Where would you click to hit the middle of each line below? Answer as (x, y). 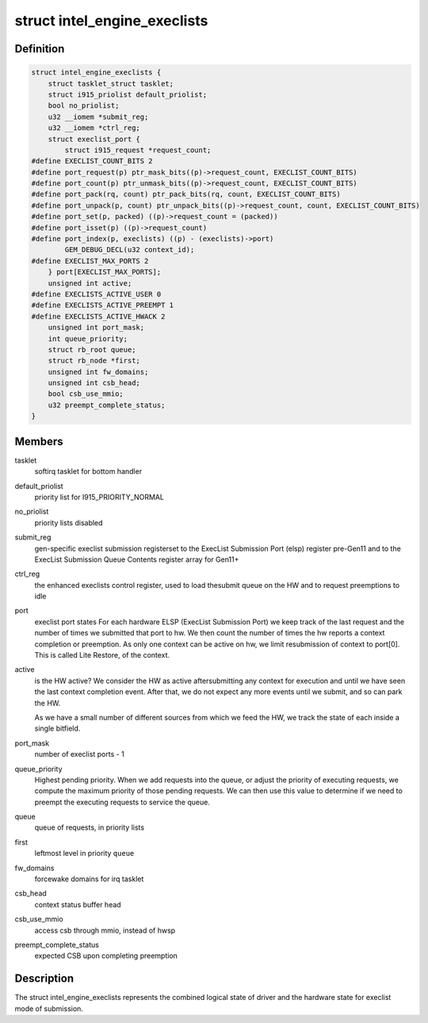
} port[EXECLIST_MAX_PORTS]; (105, 272)
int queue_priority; (88, 338)
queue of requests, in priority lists (90, 827)
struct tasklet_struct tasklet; (111, 84)
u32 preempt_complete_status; (107, 405)
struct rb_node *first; (94, 361)
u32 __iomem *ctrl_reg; (94, 128)
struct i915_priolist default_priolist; (128, 94)
